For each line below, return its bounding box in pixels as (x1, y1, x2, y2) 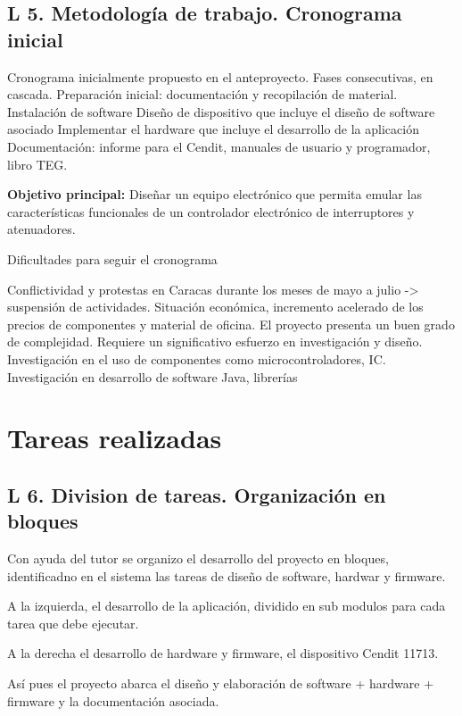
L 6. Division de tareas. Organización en (7, 480, 386, 508)
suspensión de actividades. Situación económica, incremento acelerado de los (7, 297, 424, 316)
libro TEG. (7, 154, 68, 173)
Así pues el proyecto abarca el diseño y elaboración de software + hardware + (7, 674, 434, 693)
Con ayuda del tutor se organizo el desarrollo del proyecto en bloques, (7, 549, 389, 568)
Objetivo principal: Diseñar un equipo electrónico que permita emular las (7, 185, 422, 204)
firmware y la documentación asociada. (7, 691, 219, 710)
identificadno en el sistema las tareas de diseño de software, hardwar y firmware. (7, 566, 446, 585)
